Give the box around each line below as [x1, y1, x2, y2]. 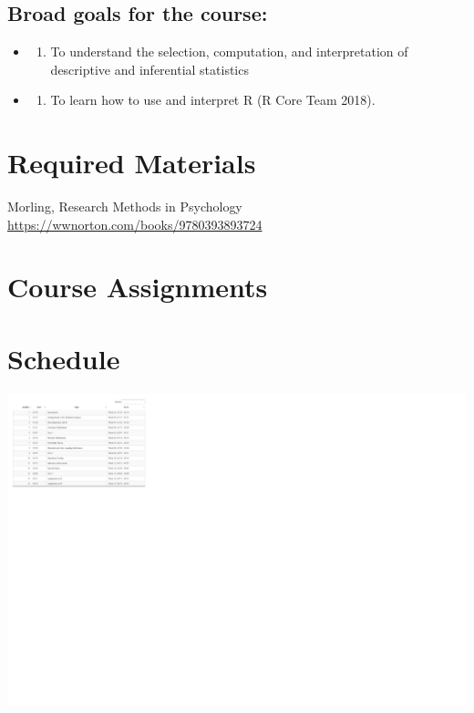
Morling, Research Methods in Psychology [7, 197, 242, 216]
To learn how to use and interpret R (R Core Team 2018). [50, 90, 376, 109]
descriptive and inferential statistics [50, 59, 249, 78]
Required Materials [7, 144, 256, 181]
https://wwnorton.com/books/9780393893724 [7, 214, 263, 233]
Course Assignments [7, 268, 268, 305]
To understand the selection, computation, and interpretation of [50, 42, 408, 61]
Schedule [7, 339, 120, 377]
